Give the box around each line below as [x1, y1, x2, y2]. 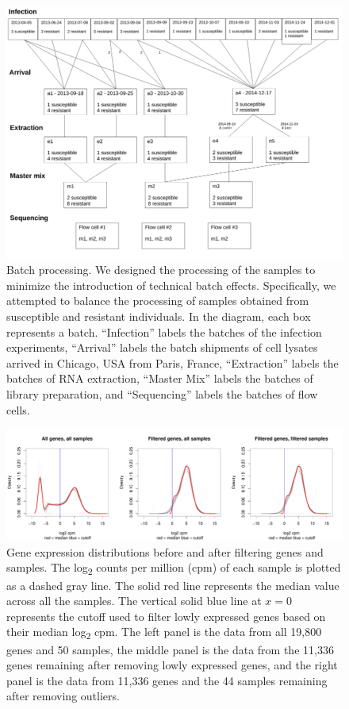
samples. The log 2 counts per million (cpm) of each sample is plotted [6, 559, 341, 578]
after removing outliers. [6, 688, 120, 704]
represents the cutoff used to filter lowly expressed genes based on [6, 607, 326, 624]
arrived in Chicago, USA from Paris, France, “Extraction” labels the [6, 354, 339, 371]
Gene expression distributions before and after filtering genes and [6, 543, 324, 560]
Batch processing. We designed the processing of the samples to [6, 261, 316, 278]
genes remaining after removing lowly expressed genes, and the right [6, 657, 338, 673]
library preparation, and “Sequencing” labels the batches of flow [6, 385, 318, 402]
